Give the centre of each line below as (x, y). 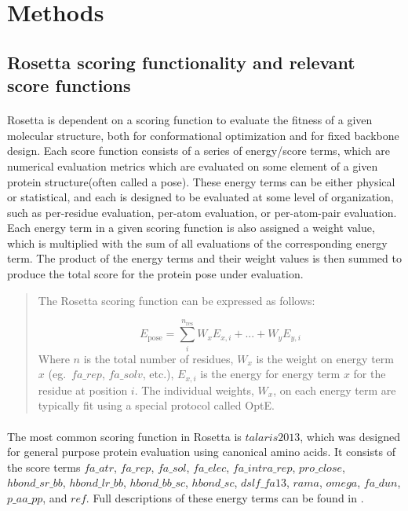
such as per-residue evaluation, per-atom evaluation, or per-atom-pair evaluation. (202, 212)
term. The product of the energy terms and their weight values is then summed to (204, 258)
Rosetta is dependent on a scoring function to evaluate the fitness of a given (190, 120)
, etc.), (158, 374)
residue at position (83, 390)
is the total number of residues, (158, 358)
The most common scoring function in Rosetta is (124, 436)
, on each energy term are (335, 390)
